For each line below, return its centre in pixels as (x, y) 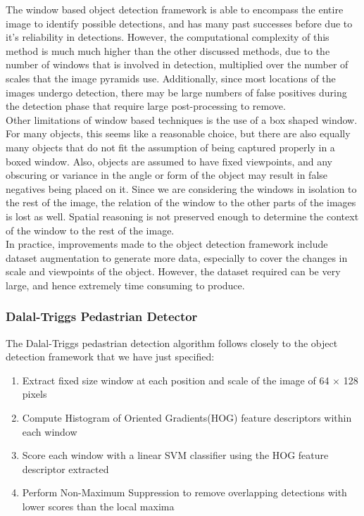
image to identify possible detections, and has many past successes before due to (179, 23)
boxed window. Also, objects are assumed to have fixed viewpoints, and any (169, 161)
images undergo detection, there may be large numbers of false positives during (176, 92)
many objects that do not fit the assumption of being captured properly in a (170, 147)
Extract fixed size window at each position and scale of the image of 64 (176, 380)
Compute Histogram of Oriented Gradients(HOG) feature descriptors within (187, 418)
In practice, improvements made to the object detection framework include (167, 244)
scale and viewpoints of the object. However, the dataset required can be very (173, 271)
